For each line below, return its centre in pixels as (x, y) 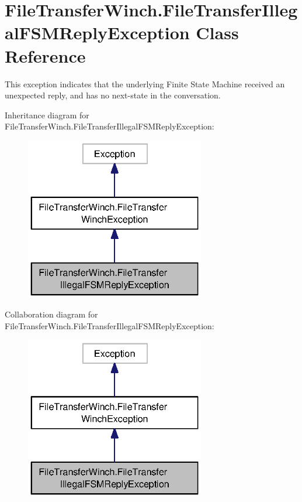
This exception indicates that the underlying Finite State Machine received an (145, 83)
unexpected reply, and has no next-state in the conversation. (113, 95)
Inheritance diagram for (47, 115)
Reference (45, 55)
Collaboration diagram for (51, 314)
